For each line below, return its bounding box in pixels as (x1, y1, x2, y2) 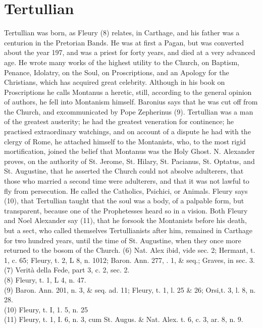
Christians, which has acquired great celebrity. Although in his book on (4, 77, 225, 87)
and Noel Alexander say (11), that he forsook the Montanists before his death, (4, 215, 247, 226)
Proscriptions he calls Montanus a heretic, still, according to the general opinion (4, 86, 252, 97)
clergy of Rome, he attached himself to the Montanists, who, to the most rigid (4, 136, 246, 146)
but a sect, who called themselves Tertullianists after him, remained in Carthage (4, 225, 253, 235)
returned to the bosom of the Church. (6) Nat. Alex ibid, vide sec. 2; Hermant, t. (4, 245, 255, 255)
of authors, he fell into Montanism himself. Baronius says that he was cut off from (4, 96, 258, 107)
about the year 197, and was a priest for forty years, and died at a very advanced (4, 47, 255, 58)
